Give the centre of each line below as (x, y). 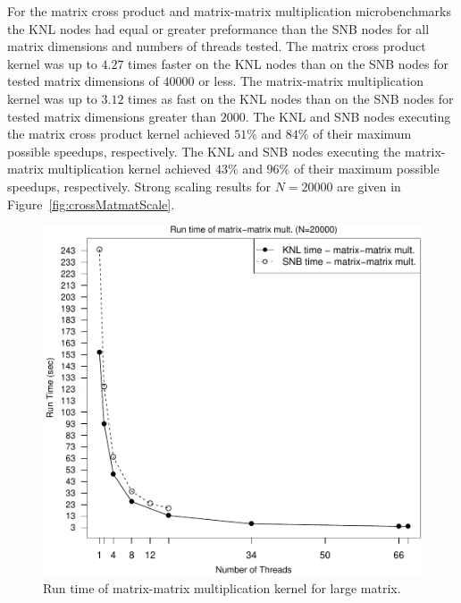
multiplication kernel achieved (130, 169)
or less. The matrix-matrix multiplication (311, 81)
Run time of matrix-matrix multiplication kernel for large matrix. (222, 588)
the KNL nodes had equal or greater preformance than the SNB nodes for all (218, 28)
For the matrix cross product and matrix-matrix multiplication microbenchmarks (229, 11)
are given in (369, 186)
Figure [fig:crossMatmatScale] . (91, 204)
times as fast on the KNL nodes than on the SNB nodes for (291, 98)
